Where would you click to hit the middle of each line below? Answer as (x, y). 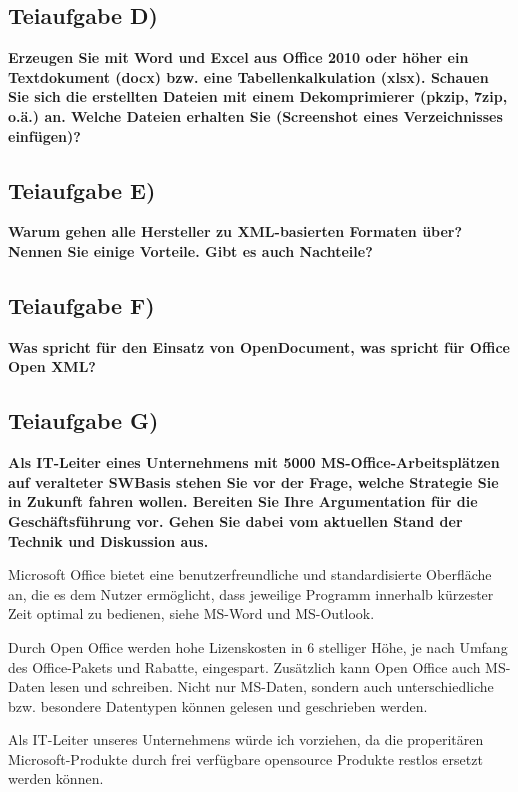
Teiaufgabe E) (82, 189)
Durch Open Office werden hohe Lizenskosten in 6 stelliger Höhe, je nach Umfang (258, 646)
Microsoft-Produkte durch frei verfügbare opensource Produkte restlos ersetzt (245, 758)
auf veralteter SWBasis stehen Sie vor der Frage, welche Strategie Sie (253, 481)
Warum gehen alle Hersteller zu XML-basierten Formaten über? (235, 231)
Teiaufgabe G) (83, 420)
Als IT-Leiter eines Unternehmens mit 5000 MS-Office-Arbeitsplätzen (254, 462)
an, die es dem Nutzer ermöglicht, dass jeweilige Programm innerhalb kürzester (251, 593)
